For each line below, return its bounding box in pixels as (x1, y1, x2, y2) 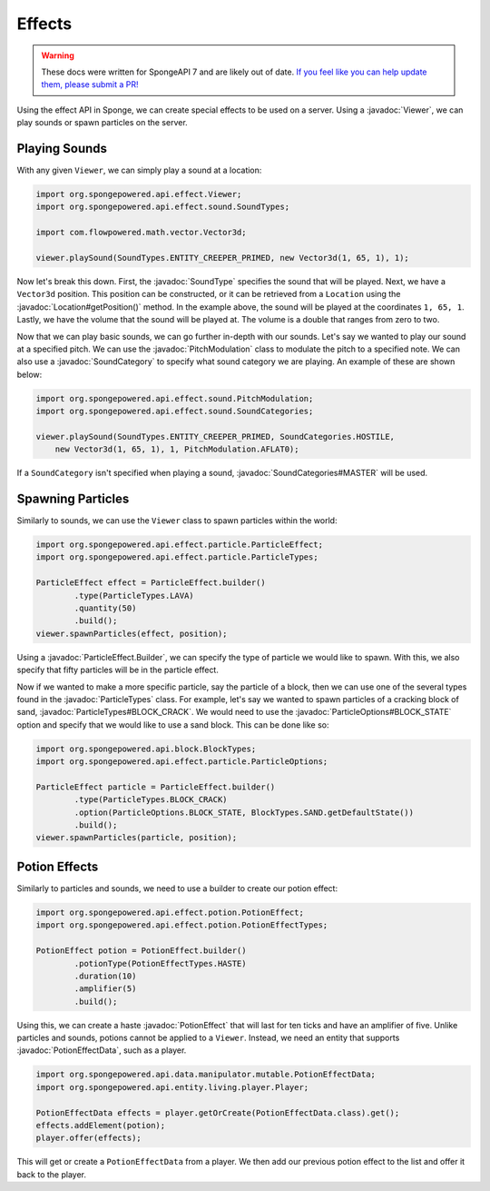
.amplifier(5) (73, 984, 137, 994)
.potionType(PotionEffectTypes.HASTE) (73, 958, 247, 968)
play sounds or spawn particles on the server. (16, 117, 188, 128)
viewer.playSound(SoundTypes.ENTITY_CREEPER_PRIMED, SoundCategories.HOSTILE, (35, 432, 395, 442)
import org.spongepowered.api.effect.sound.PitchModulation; (35, 393, 314, 403)
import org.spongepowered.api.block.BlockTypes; (35, 743, 257, 754)
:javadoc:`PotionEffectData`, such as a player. (16, 1045, 187, 1056)
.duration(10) (73, 970, 137, 981)
